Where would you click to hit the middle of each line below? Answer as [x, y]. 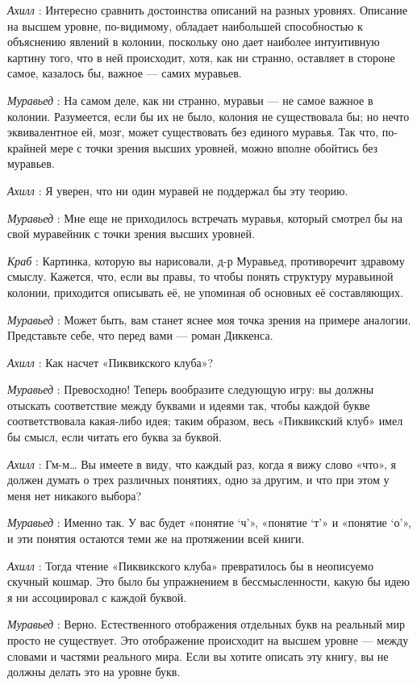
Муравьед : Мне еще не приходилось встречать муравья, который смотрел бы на [205, 217]
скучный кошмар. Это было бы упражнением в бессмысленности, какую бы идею [208, 581]
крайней [27, 147]
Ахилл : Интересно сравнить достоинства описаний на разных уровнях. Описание [207, 10]
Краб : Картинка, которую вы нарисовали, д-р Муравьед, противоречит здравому [206, 260]
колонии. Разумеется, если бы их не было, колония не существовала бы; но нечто [208, 116]
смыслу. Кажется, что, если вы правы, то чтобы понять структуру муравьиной [200, 276]
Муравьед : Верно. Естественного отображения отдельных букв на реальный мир [206, 624]
